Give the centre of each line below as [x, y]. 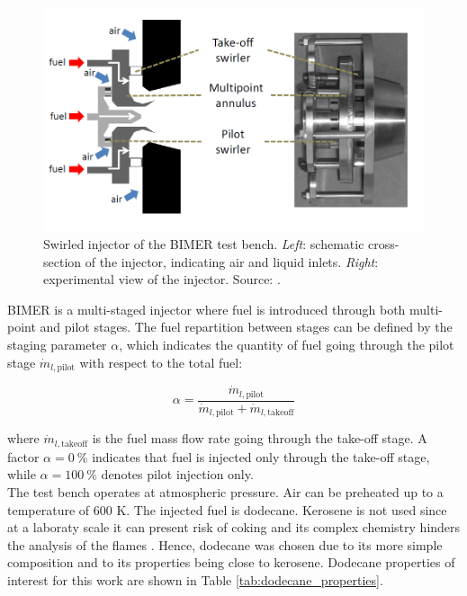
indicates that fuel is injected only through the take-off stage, [261, 456]
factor [23, 456]
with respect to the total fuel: [161, 362]
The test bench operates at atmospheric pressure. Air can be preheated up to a [225, 491]
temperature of [49, 509]
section [63, 261]
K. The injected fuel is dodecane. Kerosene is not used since [282, 509]
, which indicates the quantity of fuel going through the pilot [287, 345]
